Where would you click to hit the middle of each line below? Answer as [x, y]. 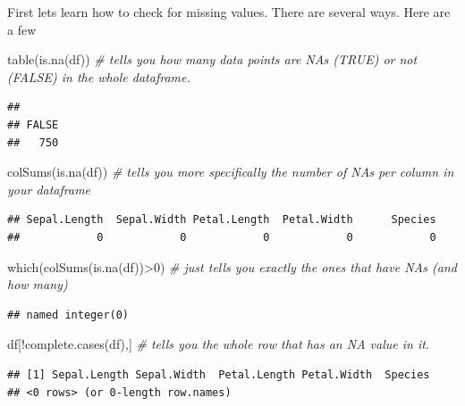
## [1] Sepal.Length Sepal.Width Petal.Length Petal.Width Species [219, 374]
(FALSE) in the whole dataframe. [99, 76]
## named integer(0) [68, 315]
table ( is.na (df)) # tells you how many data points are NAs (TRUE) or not [212, 59]
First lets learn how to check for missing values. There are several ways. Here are [229, 12]
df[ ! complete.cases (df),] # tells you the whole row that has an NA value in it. [219, 344]
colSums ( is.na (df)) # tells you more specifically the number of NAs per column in [231, 172]
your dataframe [49, 189]
